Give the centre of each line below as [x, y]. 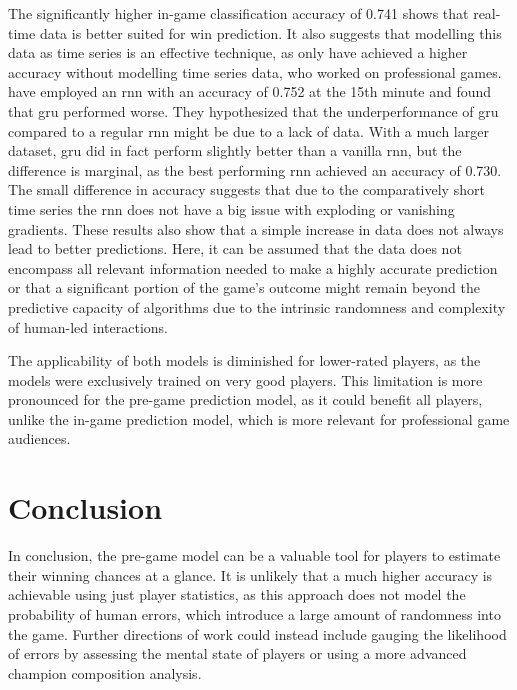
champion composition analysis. [105, 672]
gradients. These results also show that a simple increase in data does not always [256, 228]
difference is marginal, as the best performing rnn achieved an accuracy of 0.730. [255, 169]
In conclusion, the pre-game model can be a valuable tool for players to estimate [254, 555]
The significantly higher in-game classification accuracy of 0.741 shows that [238, 13]
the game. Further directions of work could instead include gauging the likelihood [257, 633]
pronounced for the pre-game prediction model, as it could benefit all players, [245, 399]
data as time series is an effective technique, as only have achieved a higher [238, 52]
